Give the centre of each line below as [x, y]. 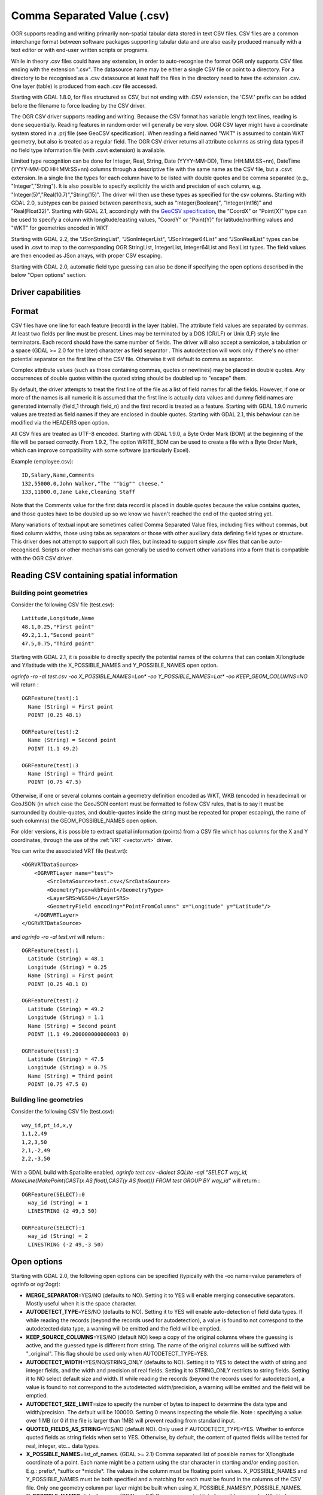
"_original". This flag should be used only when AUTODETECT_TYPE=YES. [117, 1354]
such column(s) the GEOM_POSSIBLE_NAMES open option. [84, 820]
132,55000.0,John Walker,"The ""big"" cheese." [93, 483]
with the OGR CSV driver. [42, 558]
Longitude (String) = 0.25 [67, 967]
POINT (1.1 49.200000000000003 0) [78, 1034]
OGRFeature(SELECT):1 [53, 1228]
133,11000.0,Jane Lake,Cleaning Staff [79, 492]
